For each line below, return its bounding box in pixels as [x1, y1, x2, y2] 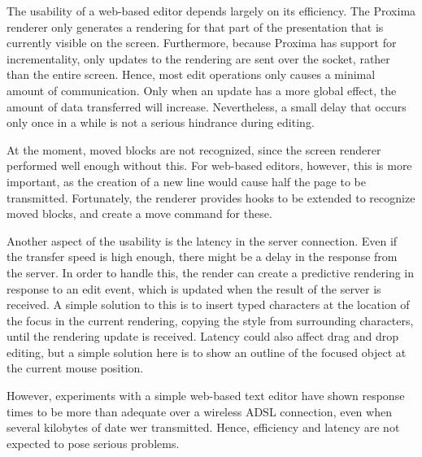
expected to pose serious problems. [7, 434, 180, 451]
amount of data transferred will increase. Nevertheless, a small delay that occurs [7, 98, 407, 115]
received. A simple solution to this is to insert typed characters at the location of [7, 296, 410, 313]
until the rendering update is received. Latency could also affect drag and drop [7, 328, 399, 345]
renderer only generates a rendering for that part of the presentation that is [7, 18, 384, 35]
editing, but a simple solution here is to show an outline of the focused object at [7, 343, 407, 360]
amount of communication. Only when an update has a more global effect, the [7, 81, 397, 98]
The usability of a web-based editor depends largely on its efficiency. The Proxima [7, 2, 416, 19]
